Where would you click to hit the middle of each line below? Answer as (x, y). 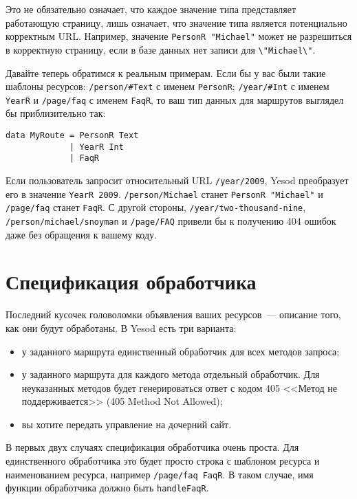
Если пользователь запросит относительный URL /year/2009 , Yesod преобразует (177, 180)
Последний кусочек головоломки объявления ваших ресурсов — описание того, (173, 314)
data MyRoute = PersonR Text (72, 135)
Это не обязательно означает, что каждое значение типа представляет (151, 9)
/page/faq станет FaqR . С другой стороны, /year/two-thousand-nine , (156, 207)
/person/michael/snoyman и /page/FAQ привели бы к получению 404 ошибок (171, 220)
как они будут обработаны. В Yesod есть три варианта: (121, 328)
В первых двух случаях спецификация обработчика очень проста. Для (152, 447)
